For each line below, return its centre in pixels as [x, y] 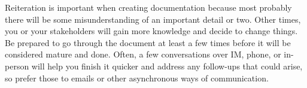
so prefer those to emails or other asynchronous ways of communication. [137, 78]
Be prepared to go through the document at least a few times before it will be [148, 42]
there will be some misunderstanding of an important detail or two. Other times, [153, 19]
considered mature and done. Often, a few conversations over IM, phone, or [143, 54]
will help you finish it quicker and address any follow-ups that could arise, [167, 66]
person [17, 66]
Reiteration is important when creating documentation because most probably [148, 7]
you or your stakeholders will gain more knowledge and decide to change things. [151, 31]
